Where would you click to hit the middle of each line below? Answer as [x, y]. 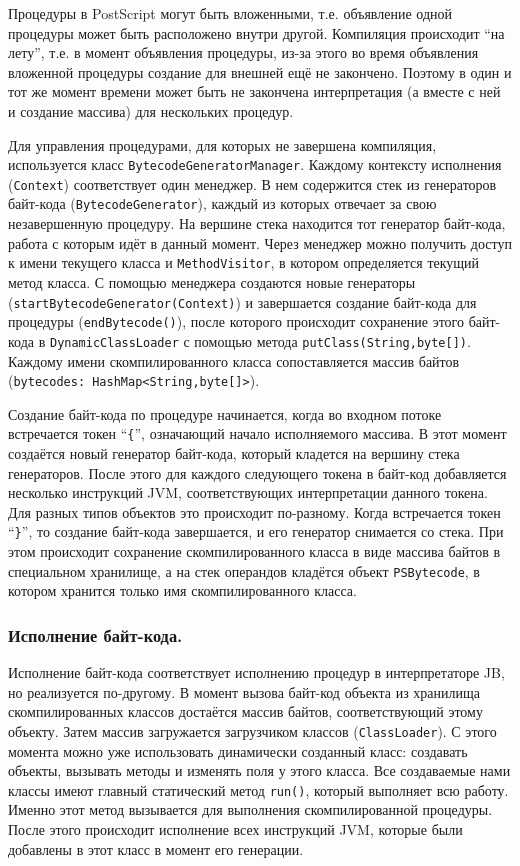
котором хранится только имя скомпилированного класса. [182, 590]
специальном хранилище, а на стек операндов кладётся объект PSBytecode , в [244, 570]
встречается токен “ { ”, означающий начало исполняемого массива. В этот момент [257, 433]
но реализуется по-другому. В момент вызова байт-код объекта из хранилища [244, 691]
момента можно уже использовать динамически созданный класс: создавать [238, 750]
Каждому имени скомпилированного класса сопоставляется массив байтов [234, 360]
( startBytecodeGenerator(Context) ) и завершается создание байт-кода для [242, 301]
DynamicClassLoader [114, 342]
